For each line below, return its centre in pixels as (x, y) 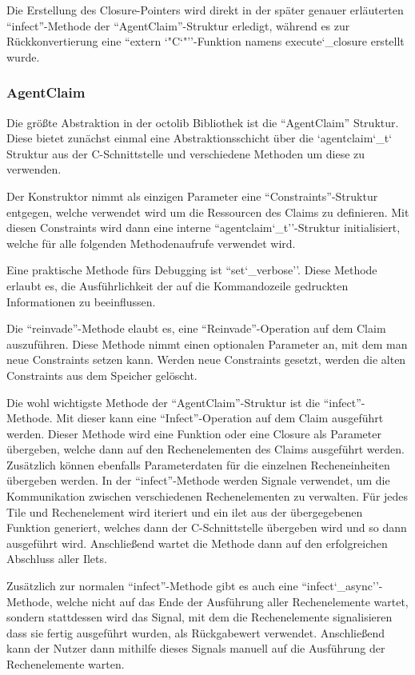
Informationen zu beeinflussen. (81, 301)
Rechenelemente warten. (66, 664)
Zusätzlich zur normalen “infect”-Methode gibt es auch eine (152, 586)
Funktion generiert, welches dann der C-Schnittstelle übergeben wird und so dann (207, 527)
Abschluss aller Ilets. (57, 559)
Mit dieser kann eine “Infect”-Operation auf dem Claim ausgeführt (220, 418)
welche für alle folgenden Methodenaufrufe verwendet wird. (151, 243)
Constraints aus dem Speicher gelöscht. (102, 375)
